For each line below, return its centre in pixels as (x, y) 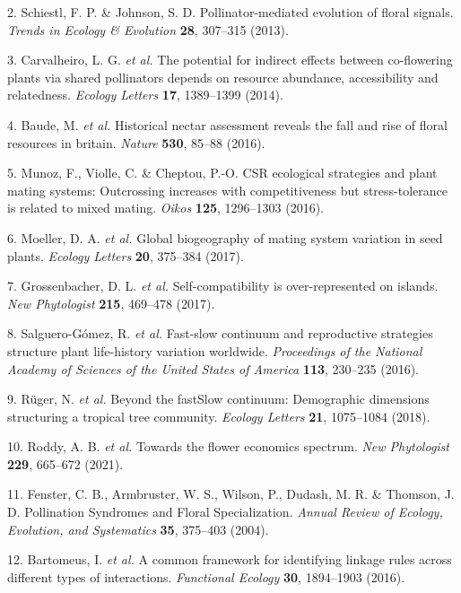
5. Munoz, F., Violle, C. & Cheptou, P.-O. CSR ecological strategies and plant (222, 173)
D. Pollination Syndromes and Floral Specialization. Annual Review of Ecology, (225, 512)
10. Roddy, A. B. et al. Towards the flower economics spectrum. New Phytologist (228, 446)
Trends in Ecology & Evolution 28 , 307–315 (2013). (148, 29)
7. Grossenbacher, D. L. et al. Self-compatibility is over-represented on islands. (223, 286)
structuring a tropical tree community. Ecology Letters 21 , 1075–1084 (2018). (219, 416)
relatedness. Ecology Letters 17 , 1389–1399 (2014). (145, 95)
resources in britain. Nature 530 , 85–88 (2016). (136, 142)
